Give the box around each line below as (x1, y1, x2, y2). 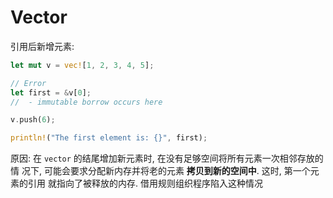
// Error (10, 78, 47, 88)
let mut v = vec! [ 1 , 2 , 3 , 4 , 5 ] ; (10, 60, 155, 70)
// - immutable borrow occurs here (10, 97, 163, 107)
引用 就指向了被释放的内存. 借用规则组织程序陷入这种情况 (27, 177, 263, 190)
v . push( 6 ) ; (10, 115, 56, 125)
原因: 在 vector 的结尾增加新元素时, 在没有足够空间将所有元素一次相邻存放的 (10, 152, 324, 165)
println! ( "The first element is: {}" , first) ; (10, 133, 208, 143)
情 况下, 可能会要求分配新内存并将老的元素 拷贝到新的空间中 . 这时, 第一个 (10, 165, 311, 177)
